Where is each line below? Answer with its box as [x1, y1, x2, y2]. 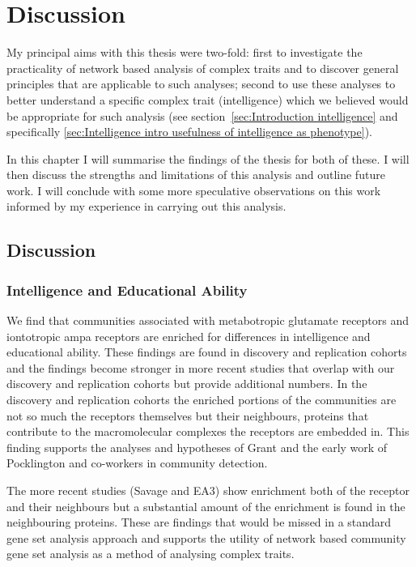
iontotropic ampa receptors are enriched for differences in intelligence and [6, 327, 371, 344]
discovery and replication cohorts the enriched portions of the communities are [6, 391, 397, 408]
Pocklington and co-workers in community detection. [6, 454, 268, 471]
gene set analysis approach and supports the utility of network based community [6, 529, 406, 546]
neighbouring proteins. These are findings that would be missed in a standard [6, 514, 392, 531]
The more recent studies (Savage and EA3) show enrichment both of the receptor [6, 482, 410, 498]
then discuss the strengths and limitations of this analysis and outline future [6, 166, 385, 183]
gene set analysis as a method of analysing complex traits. [6, 545, 295, 562]
